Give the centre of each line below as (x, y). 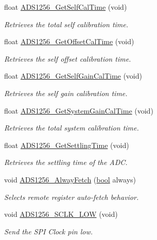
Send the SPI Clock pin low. (48, 231)
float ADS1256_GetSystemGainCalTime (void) (79, 110)
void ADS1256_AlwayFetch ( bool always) (70, 179)
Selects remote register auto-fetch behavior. (72, 197)
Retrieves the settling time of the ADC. (66, 162)
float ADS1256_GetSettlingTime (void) (67, 145)
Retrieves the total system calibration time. (72, 128)
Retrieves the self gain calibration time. (66, 93)
